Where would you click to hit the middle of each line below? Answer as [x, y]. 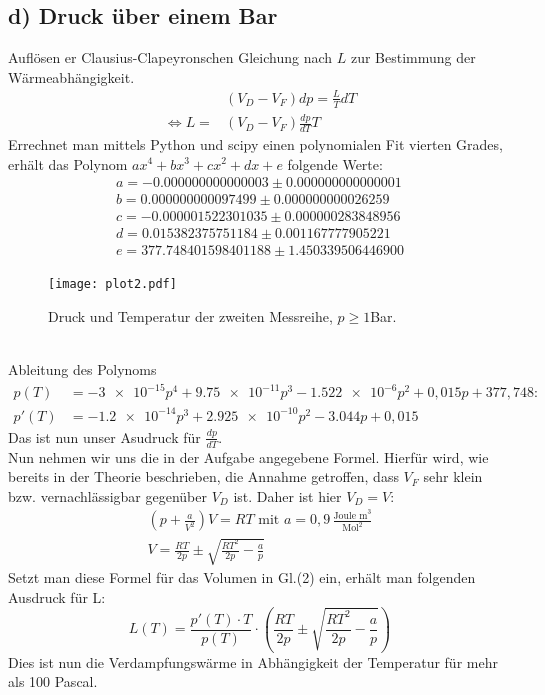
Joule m [350, 515]
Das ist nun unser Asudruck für [104, 436]
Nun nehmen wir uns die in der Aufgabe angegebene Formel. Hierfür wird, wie [248, 456]
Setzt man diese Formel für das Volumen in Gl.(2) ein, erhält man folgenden [242, 577]
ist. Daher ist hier [287, 495]
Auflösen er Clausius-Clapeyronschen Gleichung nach [170, 57]
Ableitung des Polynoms [82, 369]
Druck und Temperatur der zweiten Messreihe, [190, 315]
